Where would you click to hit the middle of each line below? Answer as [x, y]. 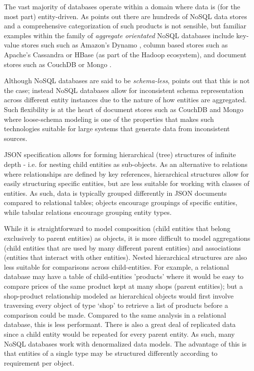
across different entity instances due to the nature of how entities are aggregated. [125, 100]
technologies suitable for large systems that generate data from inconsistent [117, 128]
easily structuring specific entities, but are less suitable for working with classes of [127, 183]
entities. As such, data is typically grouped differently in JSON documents [115, 193]
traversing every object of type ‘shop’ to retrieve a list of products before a [116, 305]
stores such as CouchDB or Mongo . [58, 64]
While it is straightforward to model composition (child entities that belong [117, 228]
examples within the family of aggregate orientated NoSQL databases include [119, 35]
